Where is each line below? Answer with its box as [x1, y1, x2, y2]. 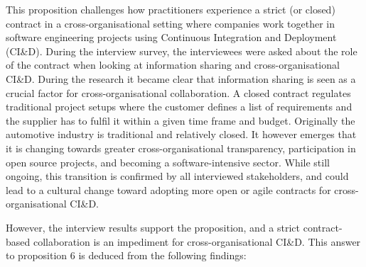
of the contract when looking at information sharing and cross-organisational [6, 57, 340, 72]
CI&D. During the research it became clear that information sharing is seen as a [6, 71, 356, 86]
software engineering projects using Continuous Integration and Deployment [6, 30, 337, 45]
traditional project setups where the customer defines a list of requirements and [6, 99, 352, 114]
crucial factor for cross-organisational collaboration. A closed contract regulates [6, 85, 351, 100]
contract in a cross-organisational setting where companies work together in [6, 16, 335, 30]
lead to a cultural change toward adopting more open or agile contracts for [6, 182, 331, 197]
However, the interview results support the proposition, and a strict [6, 220, 301, 234]
